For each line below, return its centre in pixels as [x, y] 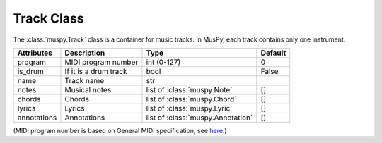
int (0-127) [163, 62]
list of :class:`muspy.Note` [189, 89]
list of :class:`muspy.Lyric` [189, 108]
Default [273, 53]
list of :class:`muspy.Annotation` [199, 118]
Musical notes [88, 89]
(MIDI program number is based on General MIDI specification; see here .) [120, 130]
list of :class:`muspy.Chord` [191, 99]
